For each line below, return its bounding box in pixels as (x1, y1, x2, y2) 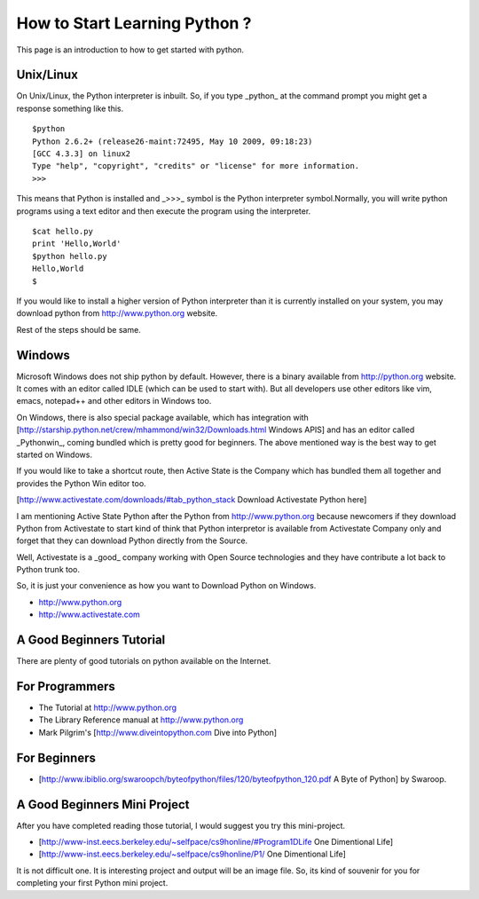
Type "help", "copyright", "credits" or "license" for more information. (32, 161, 360, 171)
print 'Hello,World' (32, 239, 122, 248)
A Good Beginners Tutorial (16, 633, 166, 648)
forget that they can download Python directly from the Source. (16, 535, 248, 546)
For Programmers (16, 679, 115, 694)
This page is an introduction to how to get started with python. (16, 44, 244, 55)
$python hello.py (32, 251, 107, 261)
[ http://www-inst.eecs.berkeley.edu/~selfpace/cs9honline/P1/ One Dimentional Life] (38, 848, 346, 860)
